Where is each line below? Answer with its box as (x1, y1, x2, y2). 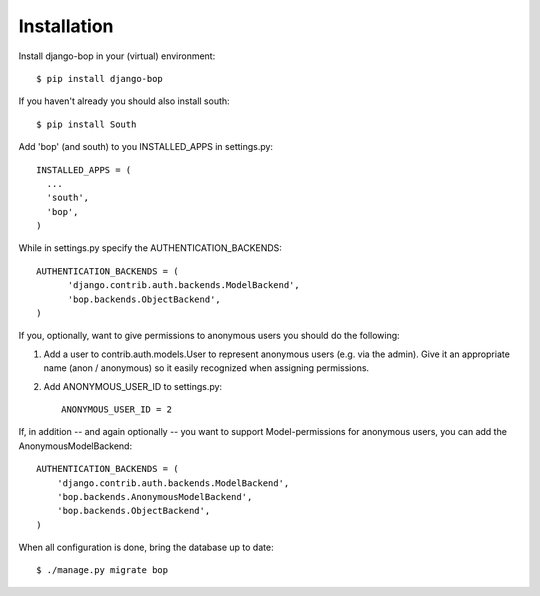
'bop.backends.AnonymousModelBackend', (56, 491, 253, 502)
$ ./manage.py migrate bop (36, 565, 169, 576)
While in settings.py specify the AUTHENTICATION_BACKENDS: (18, 242, 282, 254)
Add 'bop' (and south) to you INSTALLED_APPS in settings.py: (18, 141, 274, 153)
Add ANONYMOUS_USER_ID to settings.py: (43, 380, 223, 392)
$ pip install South (36, 118, 137, 130)
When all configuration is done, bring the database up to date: (18, 541, 274, 554)
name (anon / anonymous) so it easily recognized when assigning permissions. (43, 362, 370, 374)
